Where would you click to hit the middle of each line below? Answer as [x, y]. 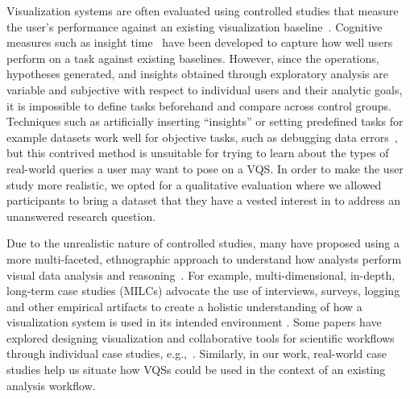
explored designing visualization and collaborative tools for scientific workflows [201, 337]
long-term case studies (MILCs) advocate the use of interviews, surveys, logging [203, 291]
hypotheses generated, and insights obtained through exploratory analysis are [197, 74]
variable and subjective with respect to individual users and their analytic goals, [205, 89]
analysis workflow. [51, 385]
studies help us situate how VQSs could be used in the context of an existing [196, 370]
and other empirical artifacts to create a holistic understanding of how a [184, 306]
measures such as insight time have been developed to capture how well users [200, 42]
